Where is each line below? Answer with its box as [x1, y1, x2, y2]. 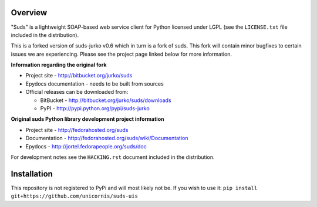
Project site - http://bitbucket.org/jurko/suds [25, 72, 133, 79]
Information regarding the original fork [11, 62, 107, 69]
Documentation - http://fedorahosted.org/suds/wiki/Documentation [25, 135, 188, 142]
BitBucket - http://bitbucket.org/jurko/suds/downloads [40, 97, 171, 104]
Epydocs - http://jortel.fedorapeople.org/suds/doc [25, 142, 147, 150]
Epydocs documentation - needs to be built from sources [25, 80, 164, 87]
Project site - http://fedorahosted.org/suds [25, 126, 129, 133]
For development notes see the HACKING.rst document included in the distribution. [11, 153, 215, 161]
